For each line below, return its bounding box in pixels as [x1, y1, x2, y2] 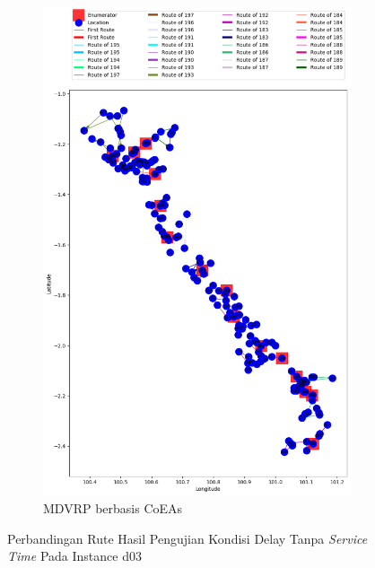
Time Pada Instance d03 [7, 546, 142, 565]
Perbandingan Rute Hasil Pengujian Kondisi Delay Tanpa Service [7, 529, 368, 547]
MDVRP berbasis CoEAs [43, 499, 183, 518]
